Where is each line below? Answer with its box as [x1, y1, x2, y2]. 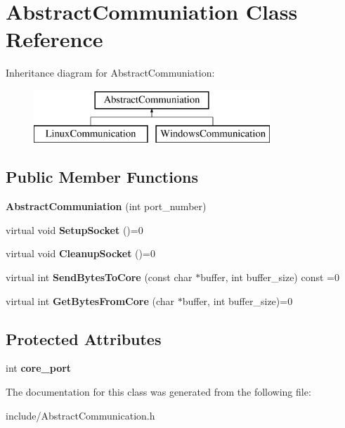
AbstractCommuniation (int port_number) [6, 199, 207, 214]
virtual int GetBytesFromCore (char [6, 293, 174, 308]
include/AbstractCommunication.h [6, 408, 155, 422]
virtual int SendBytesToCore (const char [6, 270, 193, 285]
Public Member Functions [6, 166, 198, 188]
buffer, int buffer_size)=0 [182, 293, 293, 308]
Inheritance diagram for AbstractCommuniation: [6, 65, 215, 80]
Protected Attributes [6, 328, 162, 349]
